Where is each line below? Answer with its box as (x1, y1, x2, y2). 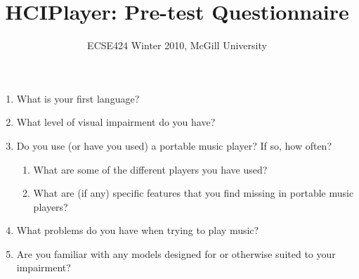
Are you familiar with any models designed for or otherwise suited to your (16, 246, 336, 261)
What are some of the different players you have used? (33, 162, 268, 176)
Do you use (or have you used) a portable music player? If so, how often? (16, 138, 332, 153)
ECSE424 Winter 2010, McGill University (87, 38, 267, 53)
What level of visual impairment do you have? (16, 115, 216, 129)
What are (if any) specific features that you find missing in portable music (33, 186, 354, 200)
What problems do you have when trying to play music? (16, 223, 259, 238)
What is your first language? (16, 91, 140, 105)
